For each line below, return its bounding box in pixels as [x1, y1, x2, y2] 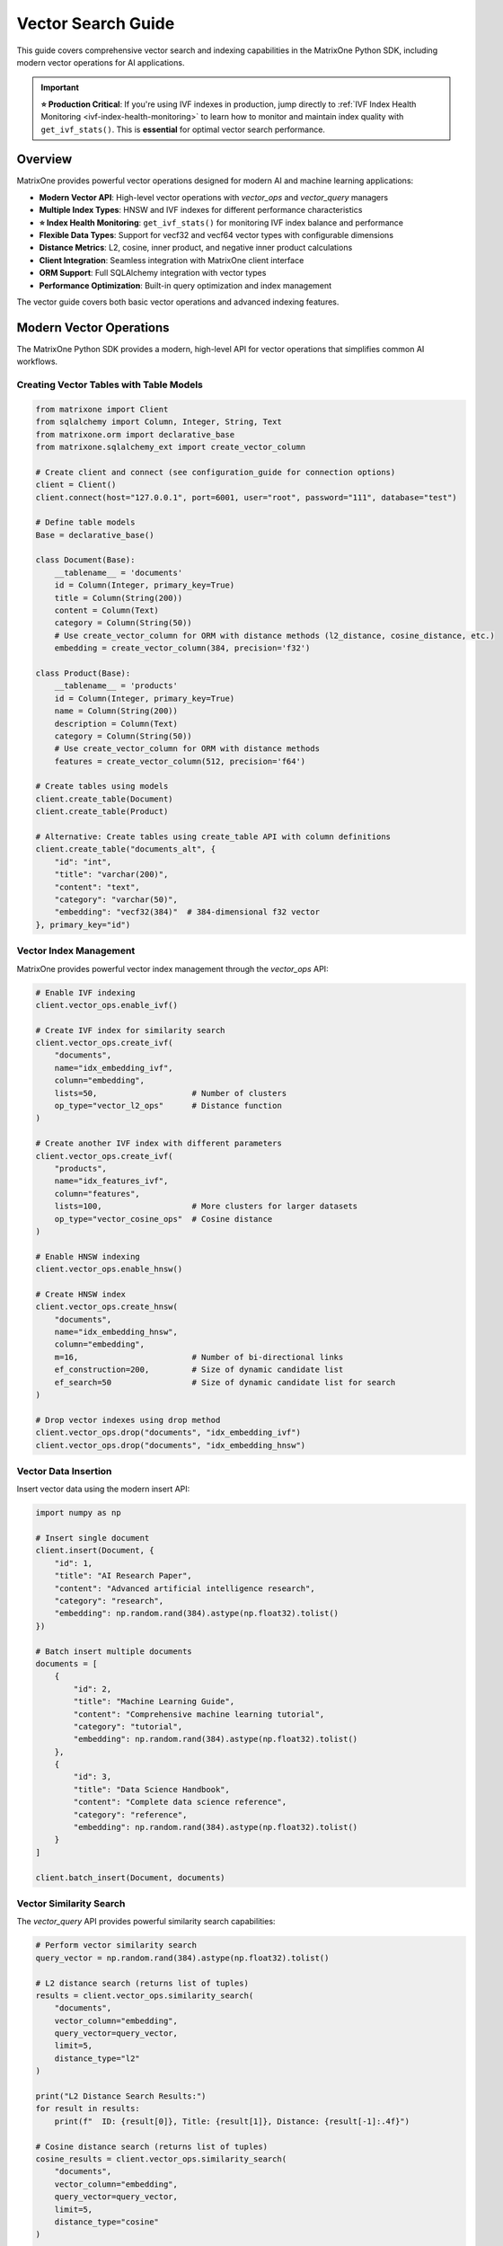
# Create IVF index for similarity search [35, 1025, 225, 1035]
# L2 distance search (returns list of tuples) [35, 1977, 249, 1988]
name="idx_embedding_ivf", [54, 1063, 174, 1073]
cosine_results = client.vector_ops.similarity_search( [35, 2153, 287, 2164]
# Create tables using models [35, 782, 169, 791]
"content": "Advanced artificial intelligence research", [54, 1583, 315, 1594]
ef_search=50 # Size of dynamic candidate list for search [54, 1377, 396, 1387]
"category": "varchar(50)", [54, 895, 179, 905]
